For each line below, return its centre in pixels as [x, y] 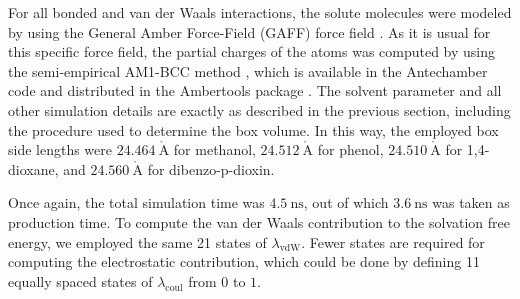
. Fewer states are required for [393, 241]
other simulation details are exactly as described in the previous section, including [259, 109]
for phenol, [350, 149]
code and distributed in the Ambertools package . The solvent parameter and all [255, 90]
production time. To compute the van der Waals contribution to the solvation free [259, 221]
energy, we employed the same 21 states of [137, 241]
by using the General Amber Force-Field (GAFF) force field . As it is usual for [249, 31]
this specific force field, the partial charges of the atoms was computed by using [252, 51]
